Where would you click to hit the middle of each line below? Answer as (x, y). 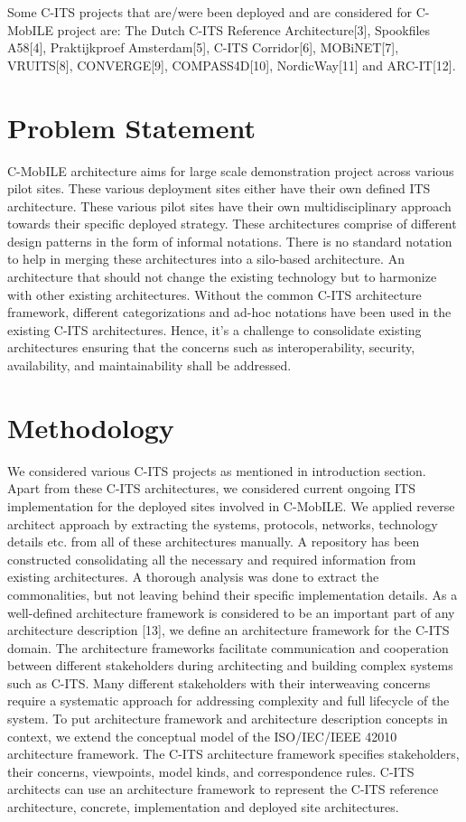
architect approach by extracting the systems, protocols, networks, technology (223, 523)
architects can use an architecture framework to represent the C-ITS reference (223, 789)
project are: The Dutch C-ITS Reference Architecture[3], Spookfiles (244, 29)
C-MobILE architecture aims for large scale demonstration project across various (231, 170)
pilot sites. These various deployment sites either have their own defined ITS (219, 188)
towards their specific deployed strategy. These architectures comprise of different (232, 224)
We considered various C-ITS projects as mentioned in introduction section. (217, 470)
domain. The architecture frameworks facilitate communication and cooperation (228, 647)
